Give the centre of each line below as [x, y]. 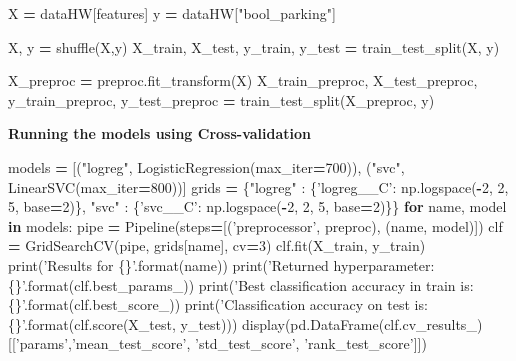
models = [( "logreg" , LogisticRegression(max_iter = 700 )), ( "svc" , [206, 166]
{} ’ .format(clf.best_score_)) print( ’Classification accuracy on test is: [218, 304]
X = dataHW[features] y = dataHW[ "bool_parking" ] [172, 13]
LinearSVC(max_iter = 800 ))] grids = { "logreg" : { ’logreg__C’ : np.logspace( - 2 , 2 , [258, 186]
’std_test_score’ [245, 343]
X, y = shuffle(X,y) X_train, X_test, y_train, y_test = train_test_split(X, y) [254, 46]
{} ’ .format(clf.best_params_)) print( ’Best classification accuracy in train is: [241, 284]
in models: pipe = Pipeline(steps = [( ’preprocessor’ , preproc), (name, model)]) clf [255, 225]
